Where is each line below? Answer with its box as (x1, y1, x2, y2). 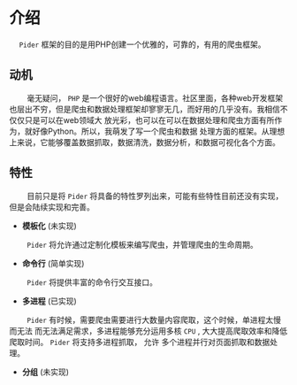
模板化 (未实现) (21, 220, 77, 231)
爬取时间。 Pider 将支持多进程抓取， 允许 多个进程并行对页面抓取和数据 (9, 336, 270, 347)
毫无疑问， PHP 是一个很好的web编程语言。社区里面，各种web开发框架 (26, 92, 284, 103)
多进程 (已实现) (21, 296, 77, 306)
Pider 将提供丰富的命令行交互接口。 (26, 276, 157, 288)
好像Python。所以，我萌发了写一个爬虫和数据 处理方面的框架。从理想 (32, 126, 286, 136)
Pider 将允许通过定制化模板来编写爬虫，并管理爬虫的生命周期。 (26, 239, 258, 250)
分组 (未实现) (21, 366, 69, 377)
